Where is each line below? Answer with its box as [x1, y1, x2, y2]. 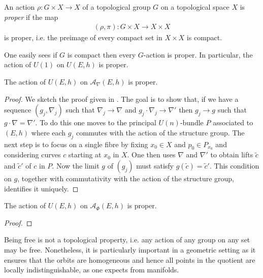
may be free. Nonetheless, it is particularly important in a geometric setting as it [4, 244, 256, 255]
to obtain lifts [210, 149, 253, 160]
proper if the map [4, 11, 58, 22]
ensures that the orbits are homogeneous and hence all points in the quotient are [4, 254, 255, 265]
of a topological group [82, 2, 151, 12]
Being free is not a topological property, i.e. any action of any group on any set [4, 234, 250, 245]
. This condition [209, 160, 259, 171]
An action [4, 2, 35, 12]
